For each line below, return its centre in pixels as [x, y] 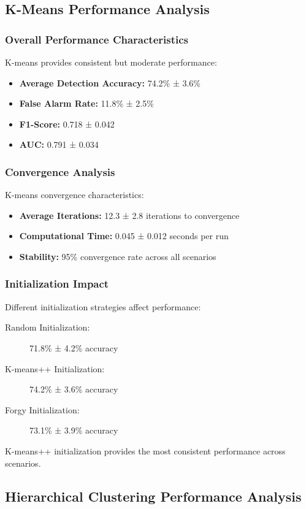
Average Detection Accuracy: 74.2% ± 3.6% [110, 82]
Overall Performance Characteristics [97, 39]
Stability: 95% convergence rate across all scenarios [118, 256]
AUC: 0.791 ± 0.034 [59, 144]
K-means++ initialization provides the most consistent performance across [145, 450]
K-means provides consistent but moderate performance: [111, 62]
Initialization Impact [57, 284]
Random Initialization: [48, 327]
